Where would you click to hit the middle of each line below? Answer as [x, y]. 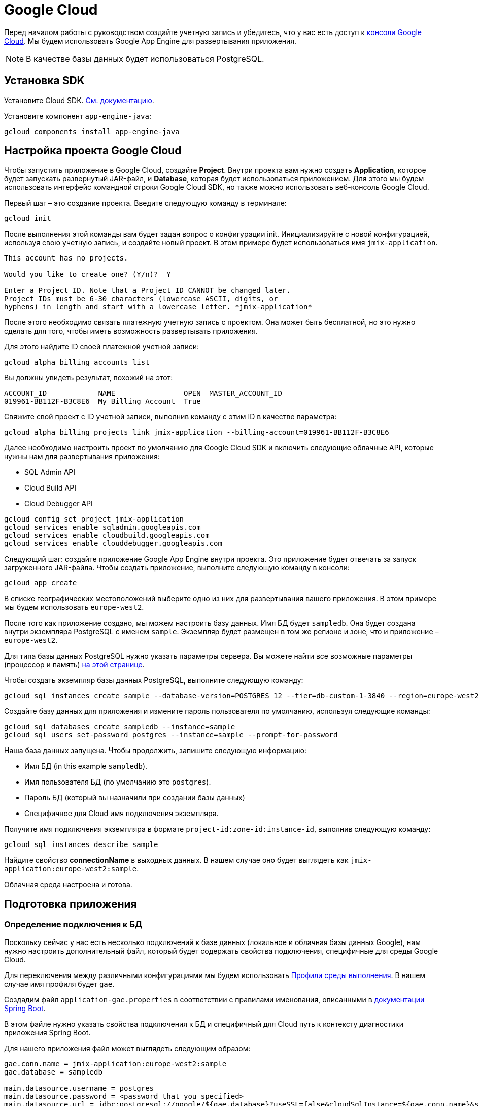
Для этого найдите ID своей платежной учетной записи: [101, 347]
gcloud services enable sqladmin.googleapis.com [102, 527]
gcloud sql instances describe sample [81, 845]
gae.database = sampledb [53, 1072]
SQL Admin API [50, 472]
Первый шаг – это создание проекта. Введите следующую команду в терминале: [145, 203]
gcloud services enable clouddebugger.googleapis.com [113, 544]
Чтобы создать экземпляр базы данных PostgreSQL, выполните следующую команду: [154, 680]
